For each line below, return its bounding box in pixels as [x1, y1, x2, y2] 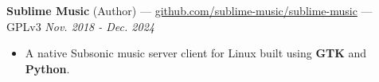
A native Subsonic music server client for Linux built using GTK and [25, 45, 367, 61]
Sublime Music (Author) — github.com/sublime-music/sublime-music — [6, 2, 373, 18]
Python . [25, 60, 70, 76]
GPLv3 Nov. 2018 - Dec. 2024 [6, 18, 154, 34]
